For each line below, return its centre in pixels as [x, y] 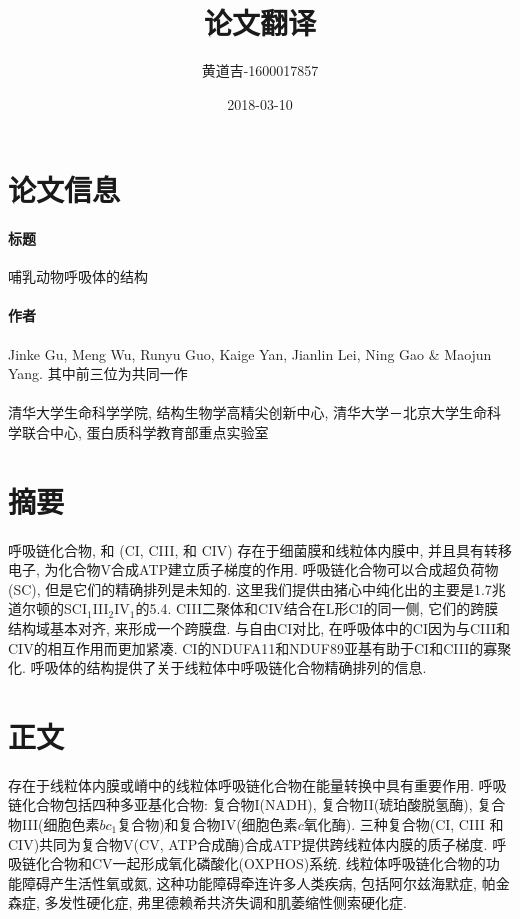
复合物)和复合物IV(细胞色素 [207, 823]
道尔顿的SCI [47, 608]
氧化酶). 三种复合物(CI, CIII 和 [403, 823]
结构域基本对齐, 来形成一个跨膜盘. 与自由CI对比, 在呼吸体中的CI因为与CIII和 [259, 628]
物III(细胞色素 [54, 823]
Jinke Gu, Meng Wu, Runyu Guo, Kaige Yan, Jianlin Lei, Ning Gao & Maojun [250, 353]
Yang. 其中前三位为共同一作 [98, 373]
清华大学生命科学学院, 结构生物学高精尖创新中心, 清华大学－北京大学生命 [248, 412]
